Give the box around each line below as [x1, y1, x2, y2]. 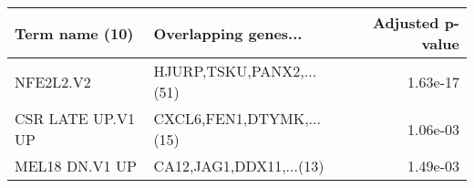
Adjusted [372, 12, 439, 33]
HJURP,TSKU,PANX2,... [153, 60, 317, 81]
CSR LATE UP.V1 [15, 108, 136, 129]
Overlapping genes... [153, 22, 303, 44]
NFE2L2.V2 [15, 70, 91, 92]
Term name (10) [15, 22, 134, 44]
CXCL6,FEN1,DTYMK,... [153, 108, 321, 129]
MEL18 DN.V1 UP [15, 155, 137, 176]
